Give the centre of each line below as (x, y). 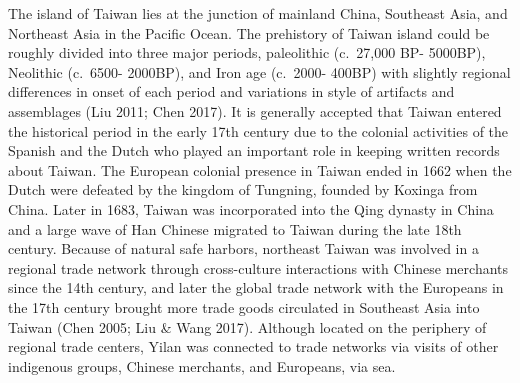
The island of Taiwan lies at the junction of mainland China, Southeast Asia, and (258, 13)
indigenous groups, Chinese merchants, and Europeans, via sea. (202, 365)
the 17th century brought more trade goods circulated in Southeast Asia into (244, 306)
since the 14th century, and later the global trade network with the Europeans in (256, 287)
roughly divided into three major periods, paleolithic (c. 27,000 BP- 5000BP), (247, 52)
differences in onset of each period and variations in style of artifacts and (231, 91)
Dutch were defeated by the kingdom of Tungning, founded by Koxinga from (243, 189)
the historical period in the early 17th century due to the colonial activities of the (258, 130)
